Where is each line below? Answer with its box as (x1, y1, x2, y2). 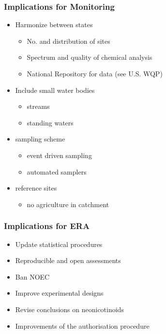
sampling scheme (15, 134, 65, 144)
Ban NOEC (15, 271, 50, 281)
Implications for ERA (4, 220, 90, 232)
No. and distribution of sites (27, 35, 110, 46)
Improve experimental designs (15, 288, 104, 298)
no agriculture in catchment (27, 199, 109, 209)
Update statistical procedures (15, 239, 103, 249)
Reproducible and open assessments (15, 255, 121, 265)
